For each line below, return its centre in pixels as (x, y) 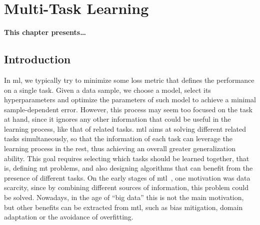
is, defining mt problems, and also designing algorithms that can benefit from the (128, 168)
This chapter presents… (45, 32)
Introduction (37, 59)
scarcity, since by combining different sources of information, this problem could (126, 187)
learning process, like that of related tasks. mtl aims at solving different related (125, 128)
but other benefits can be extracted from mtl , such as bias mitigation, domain (123, 207)
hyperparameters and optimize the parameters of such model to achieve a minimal (130, 100)
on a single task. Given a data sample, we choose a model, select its (107, 90)
